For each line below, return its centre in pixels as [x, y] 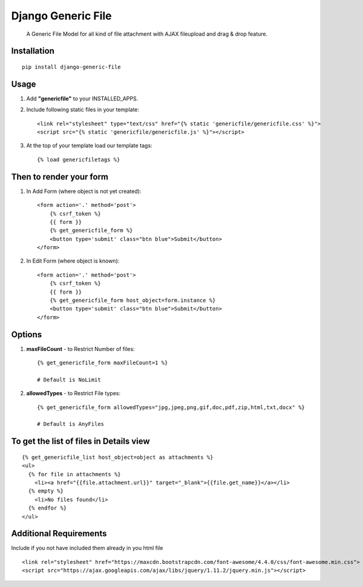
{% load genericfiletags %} [79, 159]
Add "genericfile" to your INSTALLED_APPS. [82, 98]
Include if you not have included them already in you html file [87, 548]
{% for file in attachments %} [74, 474]
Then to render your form [60, 176]
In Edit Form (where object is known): [73, 261]
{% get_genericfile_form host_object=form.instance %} [132, 300]
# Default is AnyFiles [71, 424]
